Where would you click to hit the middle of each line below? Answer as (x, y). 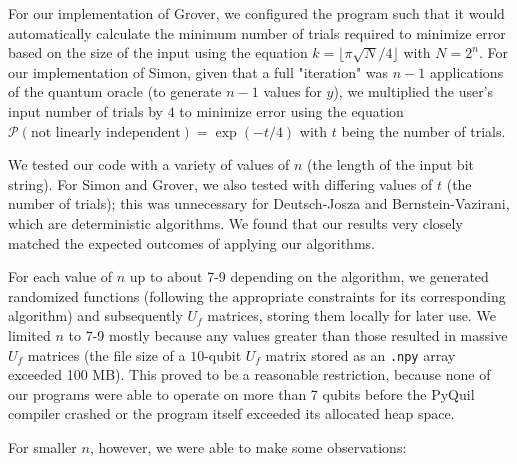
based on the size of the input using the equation (158, 52)
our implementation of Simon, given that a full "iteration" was (198, 71)
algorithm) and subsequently (95, 315)
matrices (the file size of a (106, 354)
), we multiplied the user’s (413, 91)
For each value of (60, 276)
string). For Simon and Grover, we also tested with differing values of (220, 183)
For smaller (42, 446)
